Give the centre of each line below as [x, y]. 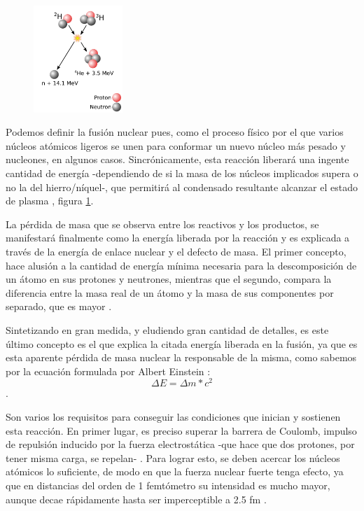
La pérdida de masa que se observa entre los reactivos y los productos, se [162, 224]
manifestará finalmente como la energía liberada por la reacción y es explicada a [178, 238]
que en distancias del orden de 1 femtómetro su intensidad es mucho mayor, [168, 485]
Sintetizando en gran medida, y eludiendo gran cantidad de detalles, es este [167, 329]
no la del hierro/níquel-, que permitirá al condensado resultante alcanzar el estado [182, 187]
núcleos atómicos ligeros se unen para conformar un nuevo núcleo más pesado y [176, 145]
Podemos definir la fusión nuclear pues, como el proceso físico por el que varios [175, 132]
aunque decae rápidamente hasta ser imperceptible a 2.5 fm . [136, 499]
